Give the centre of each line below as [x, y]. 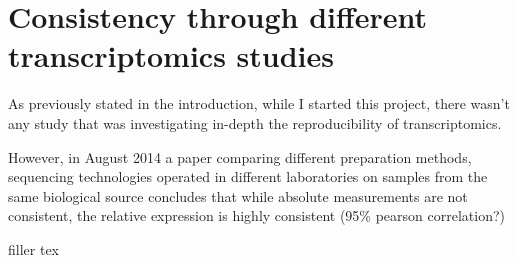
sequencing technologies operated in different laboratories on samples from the [248, 176]
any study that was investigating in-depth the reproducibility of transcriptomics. [255, 122]
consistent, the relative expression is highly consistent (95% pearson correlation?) [257, 215]
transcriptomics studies [171, 55]
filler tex [33, 248]
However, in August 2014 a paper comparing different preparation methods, [240, 156]
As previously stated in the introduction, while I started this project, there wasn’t [259, 103]
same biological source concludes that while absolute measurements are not [238, 195]
